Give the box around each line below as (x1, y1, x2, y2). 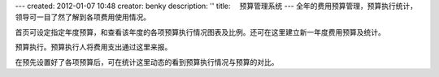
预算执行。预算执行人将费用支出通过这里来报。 (15, 42, 172, 52)
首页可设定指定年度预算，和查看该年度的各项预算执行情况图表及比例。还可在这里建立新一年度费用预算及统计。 (15, 27, 385, 36)
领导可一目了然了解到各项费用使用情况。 (15, 12, 150, 22)
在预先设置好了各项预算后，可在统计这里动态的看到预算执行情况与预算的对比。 (15, 57, 279, 66)
